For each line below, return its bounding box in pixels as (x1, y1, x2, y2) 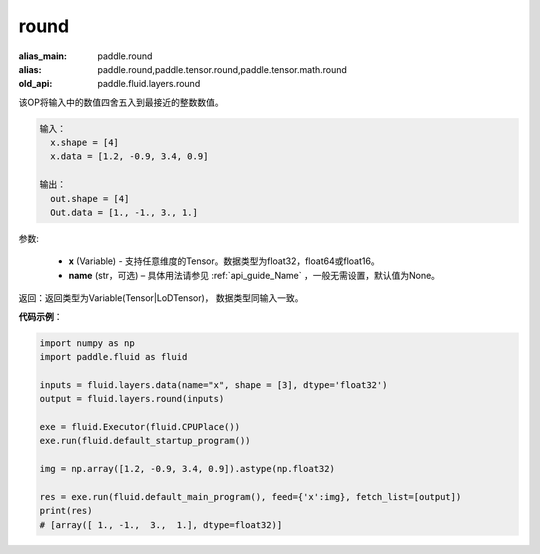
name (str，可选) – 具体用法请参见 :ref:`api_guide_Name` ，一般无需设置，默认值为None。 (68, 269, 440, 281)
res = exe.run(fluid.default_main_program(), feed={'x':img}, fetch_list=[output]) (39, 491, 462, 502)
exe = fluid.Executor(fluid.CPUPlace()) (39, 421, 240, 432)
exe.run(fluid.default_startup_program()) (39, 435, 251, 447)
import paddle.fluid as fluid (39, 351, 188, 362)
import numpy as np (39, 337, 135, 349)
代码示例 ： (18, 310, 63, 322)
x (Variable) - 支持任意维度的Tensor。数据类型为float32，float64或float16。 (68, 255, 380, 267)
